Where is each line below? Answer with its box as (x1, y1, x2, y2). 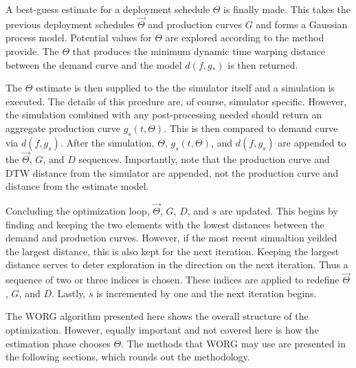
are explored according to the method (165, 30, 324, 45)
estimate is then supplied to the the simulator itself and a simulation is (36, 80, 335, 95)
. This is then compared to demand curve (164, 120, 338, 135)
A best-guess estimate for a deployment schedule (5, 2, 210, 16)
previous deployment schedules (5, 17, 135, 31)
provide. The (5, 44, 59, 58)
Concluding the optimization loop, (5, 203, 150, 217)
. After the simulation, (60, 135, 155, 149)
